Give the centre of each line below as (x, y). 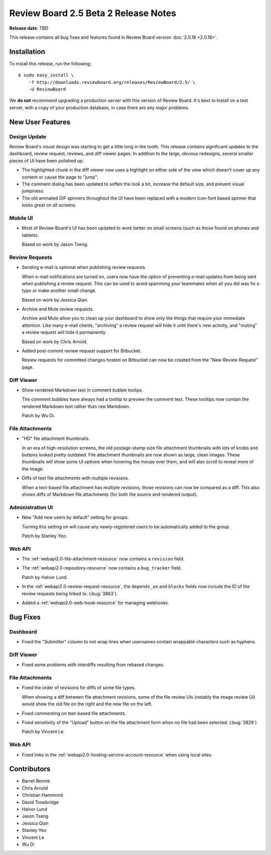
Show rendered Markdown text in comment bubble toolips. (83, 390)
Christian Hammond (42, 795)
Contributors (30, 769)
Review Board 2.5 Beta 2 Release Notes (93, 13)
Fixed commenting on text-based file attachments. (74, 713)
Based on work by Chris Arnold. (55, 341)
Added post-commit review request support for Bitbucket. (82, 351)
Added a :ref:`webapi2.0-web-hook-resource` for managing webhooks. (95, 603)
